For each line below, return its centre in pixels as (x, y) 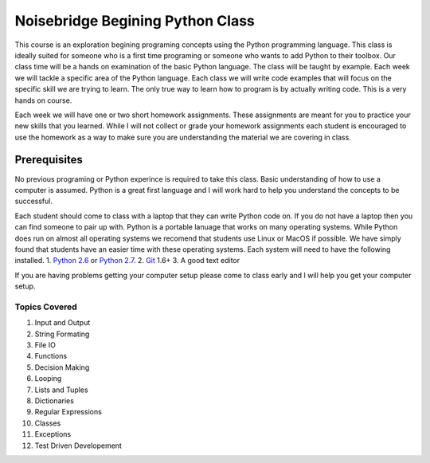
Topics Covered (46, 307)
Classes (48, 423)
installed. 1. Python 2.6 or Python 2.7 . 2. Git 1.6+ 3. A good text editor (127, 261)
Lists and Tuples (61, 390)
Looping (48, 379)
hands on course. (43, 100)
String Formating (62, 334)
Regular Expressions (68, 412)
